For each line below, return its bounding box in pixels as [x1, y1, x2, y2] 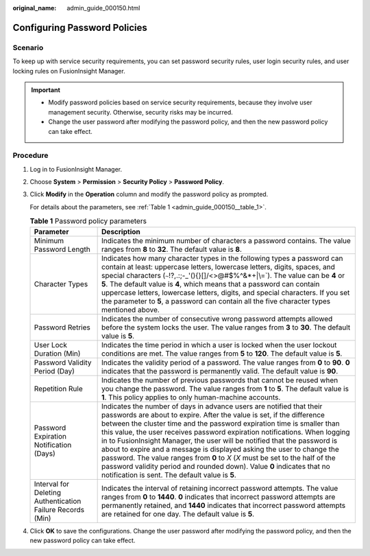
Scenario [12, 43, 44, 52]
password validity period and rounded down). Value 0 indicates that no [101, 461, 330, 471]
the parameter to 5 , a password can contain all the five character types [101, 296, 331, 305]
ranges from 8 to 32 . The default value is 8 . [101, 244, 243, 254]
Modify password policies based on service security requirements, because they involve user [48, 98, 312, 106]
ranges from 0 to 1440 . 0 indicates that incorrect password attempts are [101, 491, 336, 501]
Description [101, 227, 140, 236]
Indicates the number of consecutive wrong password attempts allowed [101, 314, 333, 323]
